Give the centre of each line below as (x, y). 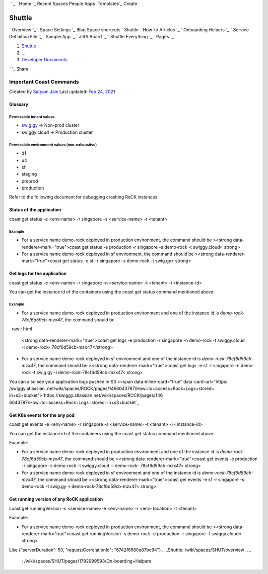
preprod (30, 181)
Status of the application (35, 210)
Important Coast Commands (44, 82)
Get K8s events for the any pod (42, 415)
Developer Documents (44, 60)
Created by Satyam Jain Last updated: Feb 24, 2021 (62, 92)
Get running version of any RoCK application (56, 499)
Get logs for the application (38, 274)
